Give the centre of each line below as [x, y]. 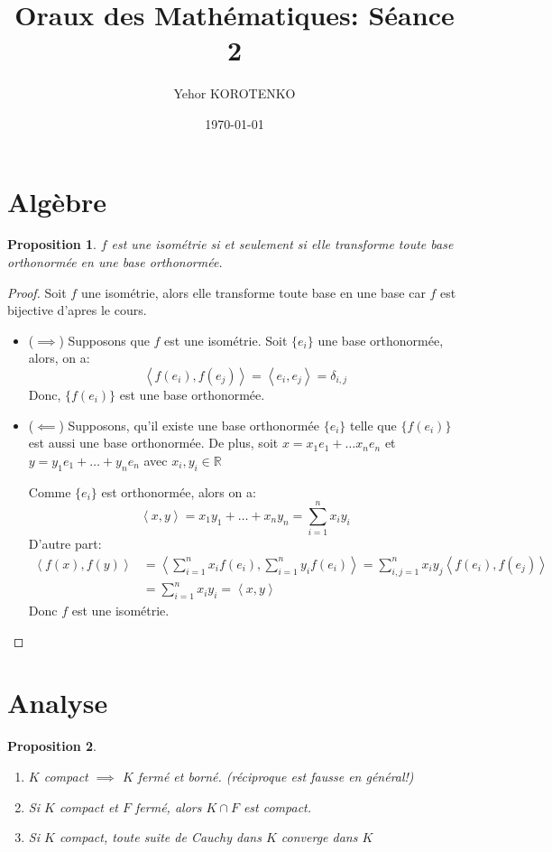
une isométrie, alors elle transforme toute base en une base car [253, 292]
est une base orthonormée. [192, 394]
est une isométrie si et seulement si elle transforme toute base [282, 244]
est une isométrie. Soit [226, 340]
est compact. [277, 806]
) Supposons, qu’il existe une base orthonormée [189, 425]
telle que [373, 425]
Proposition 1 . [52, 244]
